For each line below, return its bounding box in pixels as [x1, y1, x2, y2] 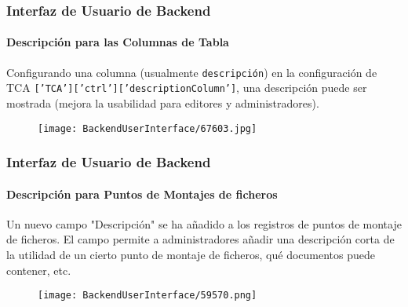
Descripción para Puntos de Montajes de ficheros [6, 185, 278, 202]
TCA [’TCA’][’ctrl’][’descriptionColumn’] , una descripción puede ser [6, 79, 367, 96]
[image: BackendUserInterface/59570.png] [38, 290, 257, 302]
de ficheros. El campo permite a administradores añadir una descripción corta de [6, 231, 395, 247]
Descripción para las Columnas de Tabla [6, 34, 229, 50]
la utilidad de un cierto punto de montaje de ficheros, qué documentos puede [6, 247, 376, 263]
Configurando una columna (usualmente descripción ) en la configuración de [6, 64, 377, 80]
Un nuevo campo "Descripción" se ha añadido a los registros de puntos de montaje [6, 215, 402, 232]
